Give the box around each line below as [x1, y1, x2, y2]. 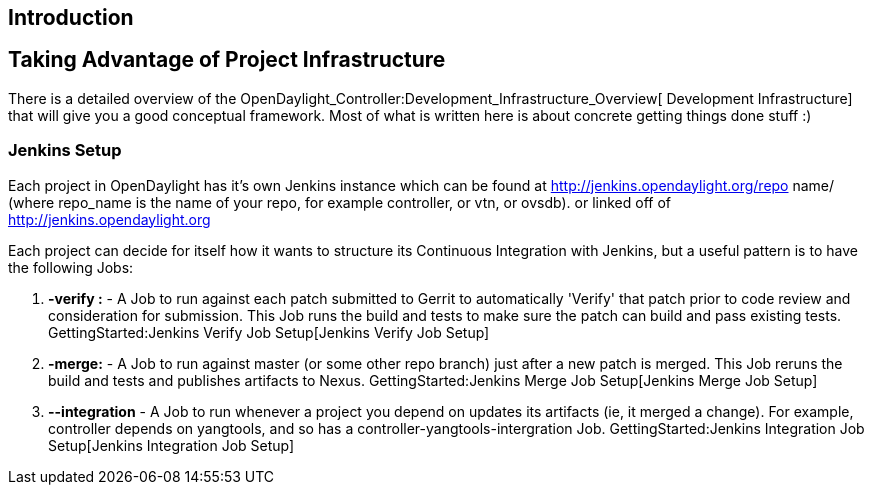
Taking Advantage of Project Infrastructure [8, 47, 446, 73]
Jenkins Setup [8, 140, 122, 161]
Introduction [8, 5, 134, 30]
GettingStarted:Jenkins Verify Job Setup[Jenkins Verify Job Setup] [48, 323, 490, 341]
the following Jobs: [8, 258, 134, 276]
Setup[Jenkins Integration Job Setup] [48, 436, 295, 454]
